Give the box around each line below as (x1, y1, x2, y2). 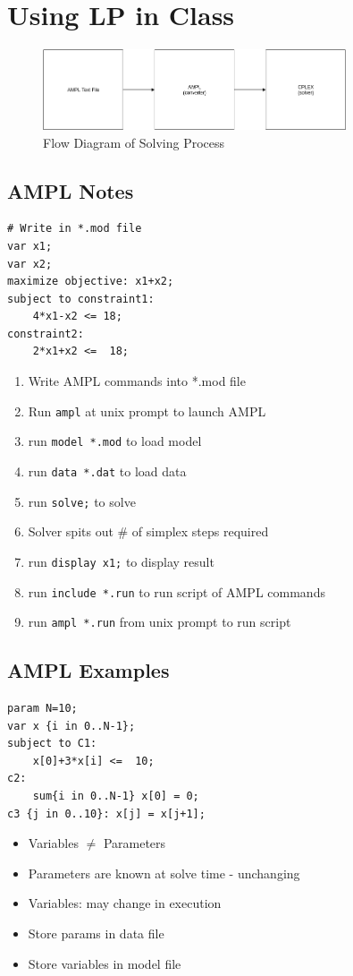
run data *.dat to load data (28, 461, 187, 480)
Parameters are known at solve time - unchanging (28, 863, 300, 882)
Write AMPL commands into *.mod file (28, 372, 246, 390)
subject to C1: (7, 737, 97, 750)
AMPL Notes (7, 176, 134, 204)
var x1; (7, 239, 53, 253)
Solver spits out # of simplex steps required (28, 522, 269, 541)
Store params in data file (28, 923, 164, 942)
